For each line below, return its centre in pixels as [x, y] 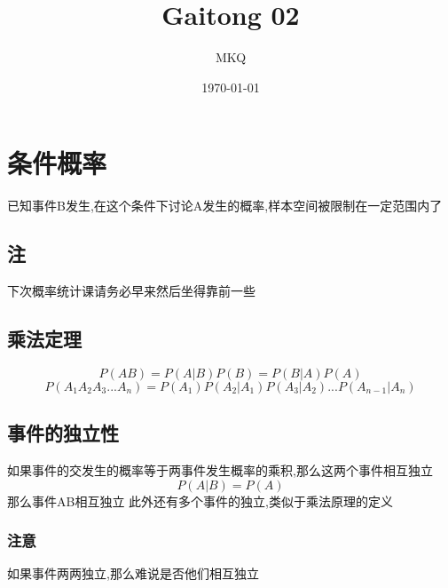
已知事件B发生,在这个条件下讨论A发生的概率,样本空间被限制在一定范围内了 [225, 206]
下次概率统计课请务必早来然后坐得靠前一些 [131, 291]
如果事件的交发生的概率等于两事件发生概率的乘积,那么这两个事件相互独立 [220, 470]
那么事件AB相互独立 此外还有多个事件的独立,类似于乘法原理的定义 [200, 501]
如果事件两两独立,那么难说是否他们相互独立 [133, 573]
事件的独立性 [63, 433]
